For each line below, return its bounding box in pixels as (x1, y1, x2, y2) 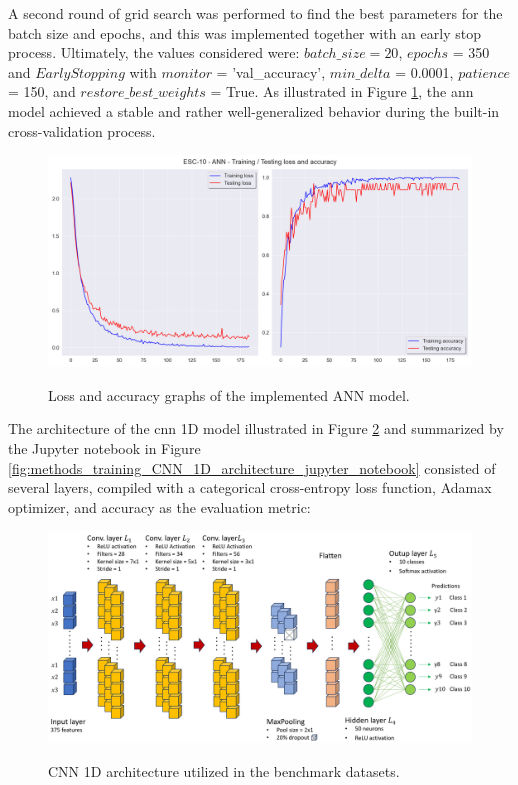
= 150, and (8, 81, 76, 102)
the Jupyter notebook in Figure (8, 437, 201, 458)
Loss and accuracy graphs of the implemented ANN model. (48, 384, 410, 405)
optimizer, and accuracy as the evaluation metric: (8, 496, 311, 517)
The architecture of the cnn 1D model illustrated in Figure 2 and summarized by (8, 418, 504, 439)
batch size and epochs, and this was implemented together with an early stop (8, 22, 481, 43)
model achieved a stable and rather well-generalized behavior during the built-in (8, 100, 500, 121)
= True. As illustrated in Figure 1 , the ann (210, 81, 474, 102)
